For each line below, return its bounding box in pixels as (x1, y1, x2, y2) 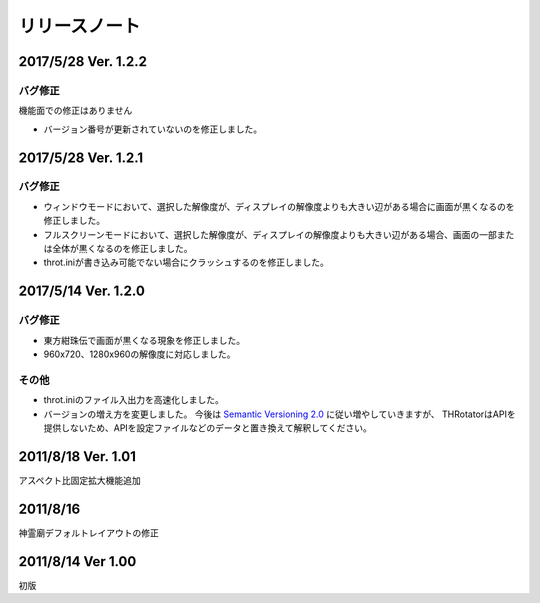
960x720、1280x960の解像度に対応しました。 (43, 348, 236, 360)
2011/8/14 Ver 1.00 (18, 553, 137, 570)
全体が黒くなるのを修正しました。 (51, 243, 193, 255)
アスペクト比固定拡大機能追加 (18, 474, 142, 486)
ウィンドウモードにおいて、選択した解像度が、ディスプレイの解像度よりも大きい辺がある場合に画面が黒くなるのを (43, 200, 515, 212)
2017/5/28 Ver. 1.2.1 (18, 149, 144, 166)
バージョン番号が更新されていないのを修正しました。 (43, 123, 263, 135)
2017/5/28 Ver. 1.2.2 (18, 53, 147, 70)
